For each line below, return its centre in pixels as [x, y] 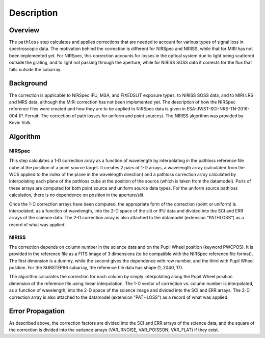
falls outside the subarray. [35, 69]
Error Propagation [37, 311]
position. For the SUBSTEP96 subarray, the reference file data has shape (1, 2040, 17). [96, 268]
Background [28, 83]
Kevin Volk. [20, 123]
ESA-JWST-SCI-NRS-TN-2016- [218, 109]
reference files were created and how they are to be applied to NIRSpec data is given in [97, 109]
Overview [24, 30]
